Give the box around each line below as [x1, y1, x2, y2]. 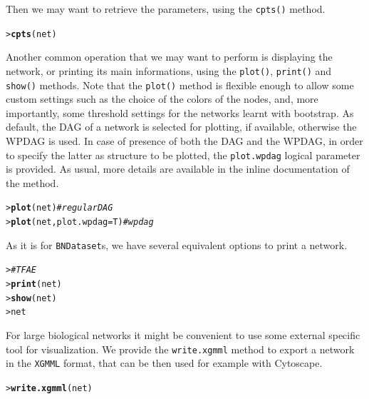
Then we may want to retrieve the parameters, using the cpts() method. [6, 1, 326, 16]
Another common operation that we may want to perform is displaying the [6, 49, 333, 64]
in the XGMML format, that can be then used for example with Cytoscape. [6, 355, 323, 370]
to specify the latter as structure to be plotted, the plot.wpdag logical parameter [6, 147, 360, 162]
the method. [6, 175, 59, 190]
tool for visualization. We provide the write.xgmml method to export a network [6, 341, 355, 356]
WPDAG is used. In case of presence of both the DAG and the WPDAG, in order [6, 133, 363, 148]
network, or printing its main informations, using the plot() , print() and [6, 63, 332, 78]
